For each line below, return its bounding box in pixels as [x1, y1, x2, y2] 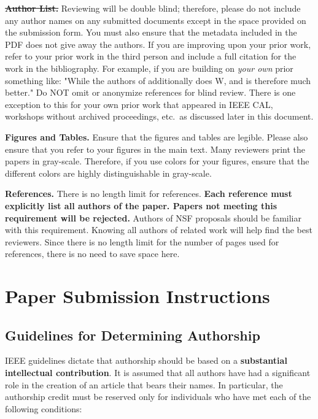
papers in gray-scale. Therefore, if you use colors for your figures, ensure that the [5, 155, 309, 167]
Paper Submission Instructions [5, 283, 270, 309]
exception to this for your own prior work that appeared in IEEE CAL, [5, 98, 273, 110]
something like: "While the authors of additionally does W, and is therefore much [5, 74, 311, 86]
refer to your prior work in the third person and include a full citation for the [5, 50, 297, 63]
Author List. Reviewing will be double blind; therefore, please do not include [5, 2, 301, 14]
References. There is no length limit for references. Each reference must [5, 187, 292, 200]
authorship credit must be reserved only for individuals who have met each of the [5, 390, 311, 403]
